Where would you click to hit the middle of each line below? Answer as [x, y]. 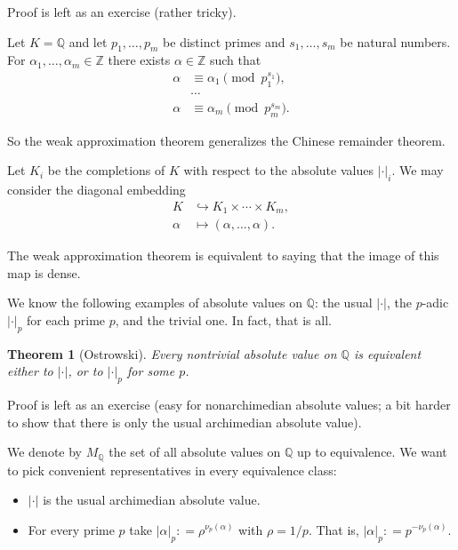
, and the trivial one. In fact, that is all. [223, 319]
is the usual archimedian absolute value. [152, 500]
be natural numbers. [395, 41]
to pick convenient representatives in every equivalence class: [172, 470]
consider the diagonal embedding [96, 190]
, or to [85, 371]
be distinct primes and [224, 41]
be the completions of [106, 170]
